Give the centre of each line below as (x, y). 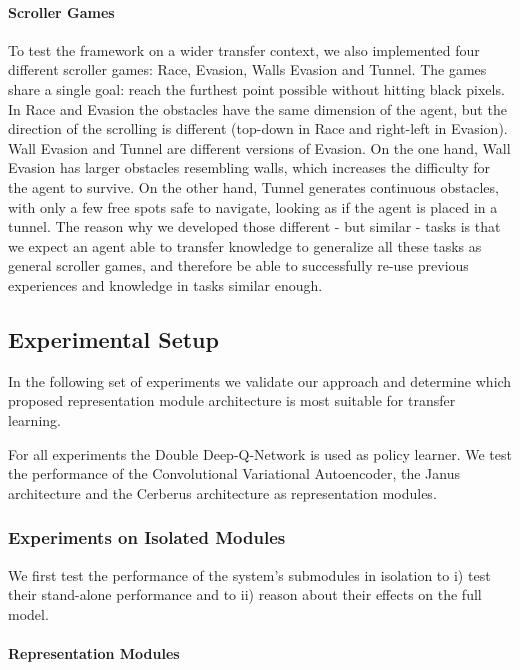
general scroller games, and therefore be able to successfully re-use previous (238, 265)
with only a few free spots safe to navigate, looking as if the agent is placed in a (253, 206)
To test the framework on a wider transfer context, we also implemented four (244, 49)
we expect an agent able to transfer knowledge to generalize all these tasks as (245, 245)
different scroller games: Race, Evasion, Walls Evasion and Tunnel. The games (247, 69)
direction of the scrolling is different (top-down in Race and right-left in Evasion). (258, 128)
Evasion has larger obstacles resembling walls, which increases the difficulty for (249, 167)
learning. (34, 419)
